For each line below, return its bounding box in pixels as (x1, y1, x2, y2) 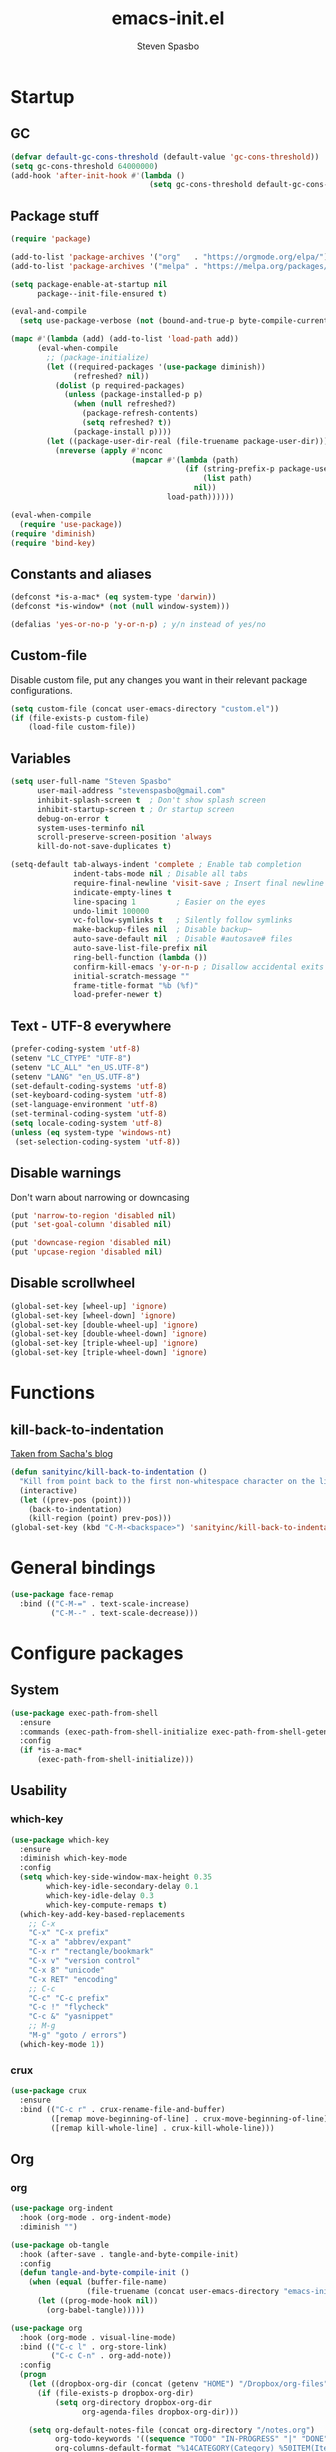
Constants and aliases (10, 565, 152, 582)
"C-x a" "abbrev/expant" (28, 1937, 132, 1947)
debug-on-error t (36, 813, 110, 824)
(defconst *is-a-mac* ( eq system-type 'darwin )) (10, 592, 217, 602)
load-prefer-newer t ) (73, 990, 163, 1000)
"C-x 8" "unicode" (28, 1965, 105, 1975)
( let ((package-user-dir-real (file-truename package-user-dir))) (46, 436, 329, 446)
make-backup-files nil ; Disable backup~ (73, 925, 253, 935)
